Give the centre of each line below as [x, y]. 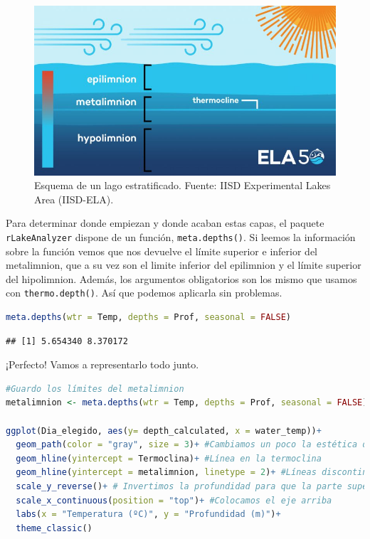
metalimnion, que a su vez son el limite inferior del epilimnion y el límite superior [184, 265]
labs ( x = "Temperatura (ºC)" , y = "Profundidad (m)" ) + [148, 514]
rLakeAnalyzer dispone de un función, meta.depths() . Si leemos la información [181, 237]
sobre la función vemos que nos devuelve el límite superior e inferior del [162, 251]
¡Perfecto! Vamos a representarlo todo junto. [102, 364]
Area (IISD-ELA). [74, 199]
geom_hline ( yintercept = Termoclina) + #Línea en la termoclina [169, 458]
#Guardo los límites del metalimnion [95, 389]
